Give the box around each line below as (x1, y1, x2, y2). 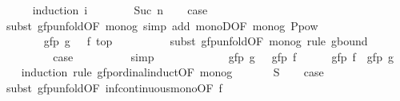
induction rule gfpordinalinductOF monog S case (21, 64, 324, 80)
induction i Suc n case (32, 2, 208, 17)
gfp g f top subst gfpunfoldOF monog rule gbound (43, 33, 368, 49)
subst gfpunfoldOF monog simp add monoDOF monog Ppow (6, 17, 318, 33)
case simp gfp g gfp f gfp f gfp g (53, 48, 394, 64)
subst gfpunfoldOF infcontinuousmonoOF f (6, 79, 222, 95)
